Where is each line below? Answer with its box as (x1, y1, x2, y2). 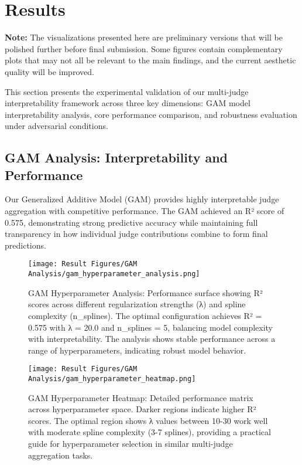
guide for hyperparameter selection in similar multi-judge (28, 437, 233, 449)
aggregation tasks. (28, 449, 93, 461)
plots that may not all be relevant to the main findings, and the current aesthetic (5, 54, 296, 66)
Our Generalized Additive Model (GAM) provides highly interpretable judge (5, 193, 279, 205)
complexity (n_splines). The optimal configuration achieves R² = (28, 309, 262, 321)
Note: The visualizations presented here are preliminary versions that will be (5, 31, 283, 43)
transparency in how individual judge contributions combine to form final (5, 228, 268, 240)
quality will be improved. (5, 65, 94, 77)
